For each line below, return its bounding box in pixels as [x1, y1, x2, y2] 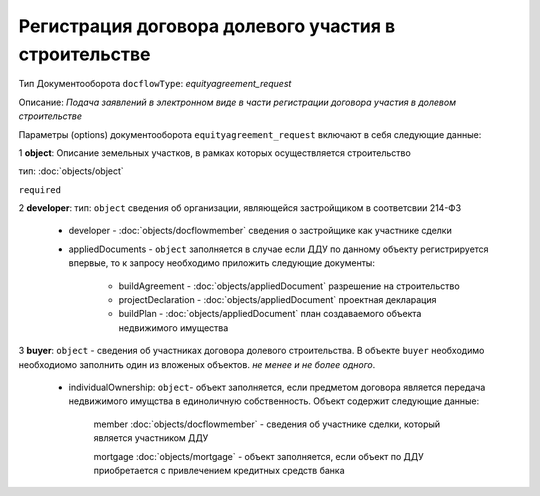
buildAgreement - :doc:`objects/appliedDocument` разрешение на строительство [118, 280, 460, 292]
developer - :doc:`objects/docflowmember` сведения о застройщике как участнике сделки [68, 225, 452, 237]
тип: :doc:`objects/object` [18, 165, 124, 177]
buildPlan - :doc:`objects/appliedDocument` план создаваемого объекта [118, 308, 422, 320]
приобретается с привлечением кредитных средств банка [93, 464, 345, 476]
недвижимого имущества [118, 321, 229, 334]
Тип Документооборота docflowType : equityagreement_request [18, 78, 292, 90]
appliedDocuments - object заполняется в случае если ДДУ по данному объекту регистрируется [68, 243, 489, 255]
